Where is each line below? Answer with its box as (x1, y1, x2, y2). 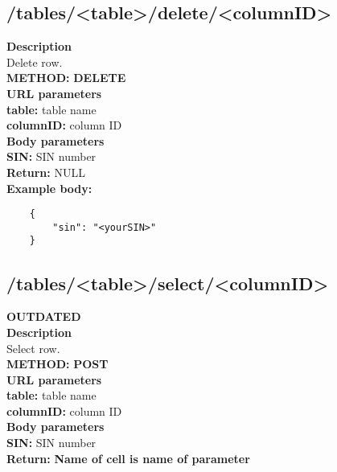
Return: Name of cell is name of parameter (6, 449, 250, 466)
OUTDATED (6, 308, 81, 325)
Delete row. (6, 53, 63, 70)
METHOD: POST (6, 355, 109, 372)
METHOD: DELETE (6, 69, 126, 86)
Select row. (6, 339, 60, 356)
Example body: (6, 179, 92, 196)
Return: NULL (6, 163, 85, 180)
